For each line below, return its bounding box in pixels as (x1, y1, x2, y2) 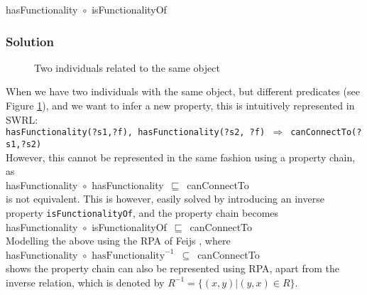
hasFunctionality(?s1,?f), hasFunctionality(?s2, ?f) (6, 127, 265, 138)
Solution (6, 32, 54, 50)
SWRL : (6, 112, 38, 127)
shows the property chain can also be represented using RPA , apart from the (6, 261, 340, 276)
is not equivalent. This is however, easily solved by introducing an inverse (6, 191, 324, 206)
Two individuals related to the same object (34, 60, 220, 75)
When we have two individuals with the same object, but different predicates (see (6, 84, 360, 99)
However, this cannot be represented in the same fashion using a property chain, (6, 149, 356, 164)
